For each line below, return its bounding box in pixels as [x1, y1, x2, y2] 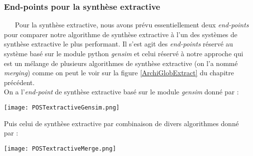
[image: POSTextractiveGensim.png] [4, 104, 120, 111]
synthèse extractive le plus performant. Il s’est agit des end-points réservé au [4, 39, 233, 49]
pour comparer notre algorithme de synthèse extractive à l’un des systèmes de [4, 29, 238, 39]
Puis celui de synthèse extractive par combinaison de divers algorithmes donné [4, 118, 239, 128]
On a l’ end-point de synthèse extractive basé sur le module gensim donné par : [4, 87, 239, 97]
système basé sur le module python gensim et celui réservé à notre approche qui [4, 48, 243, 58]
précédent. [4, 77, 35, 87]
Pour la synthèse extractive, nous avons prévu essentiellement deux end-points [15, 20, 249, 30]
